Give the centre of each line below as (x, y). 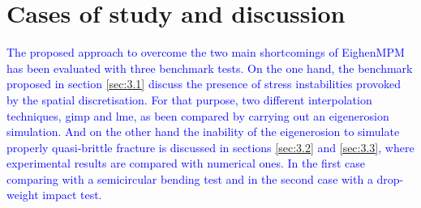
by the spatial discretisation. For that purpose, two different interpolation (189, 99)
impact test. (72, 195)
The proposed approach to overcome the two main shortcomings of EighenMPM (206, 52)
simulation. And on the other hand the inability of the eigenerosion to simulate (203, 132)
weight (23, 195)
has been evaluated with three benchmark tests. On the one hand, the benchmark (210, 68)
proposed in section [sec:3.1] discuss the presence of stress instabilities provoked (204, 84)
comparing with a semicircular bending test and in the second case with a (190, 178)
